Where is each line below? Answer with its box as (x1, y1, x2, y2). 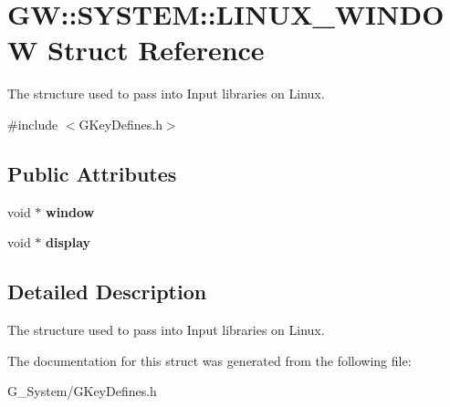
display (46, 233, 91, 252)
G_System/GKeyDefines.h (7, 381, 157, 401)
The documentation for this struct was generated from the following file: (7, 350, 412, 370)
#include (7, 114, 58, 133)
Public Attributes (7, 159, 177, 187)
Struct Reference (47, 31, 265, 68)
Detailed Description (7, 277, 207, 306)
